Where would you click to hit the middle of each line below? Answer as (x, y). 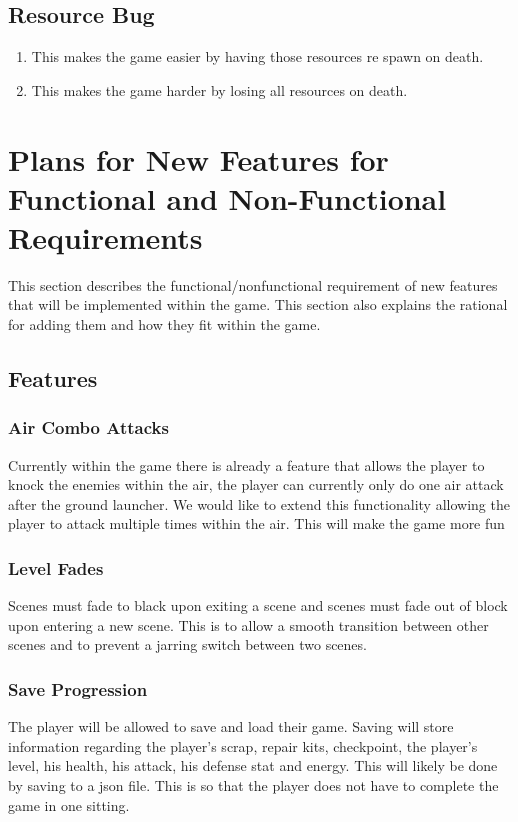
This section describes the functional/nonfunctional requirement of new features (253, 284)
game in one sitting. (69, 804)
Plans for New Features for (198, 158)
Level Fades (56, 567)
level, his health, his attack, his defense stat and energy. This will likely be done (253, 765)
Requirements (105, 236)
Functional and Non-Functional (227, 197)
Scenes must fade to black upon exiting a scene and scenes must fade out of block (258, 605)
